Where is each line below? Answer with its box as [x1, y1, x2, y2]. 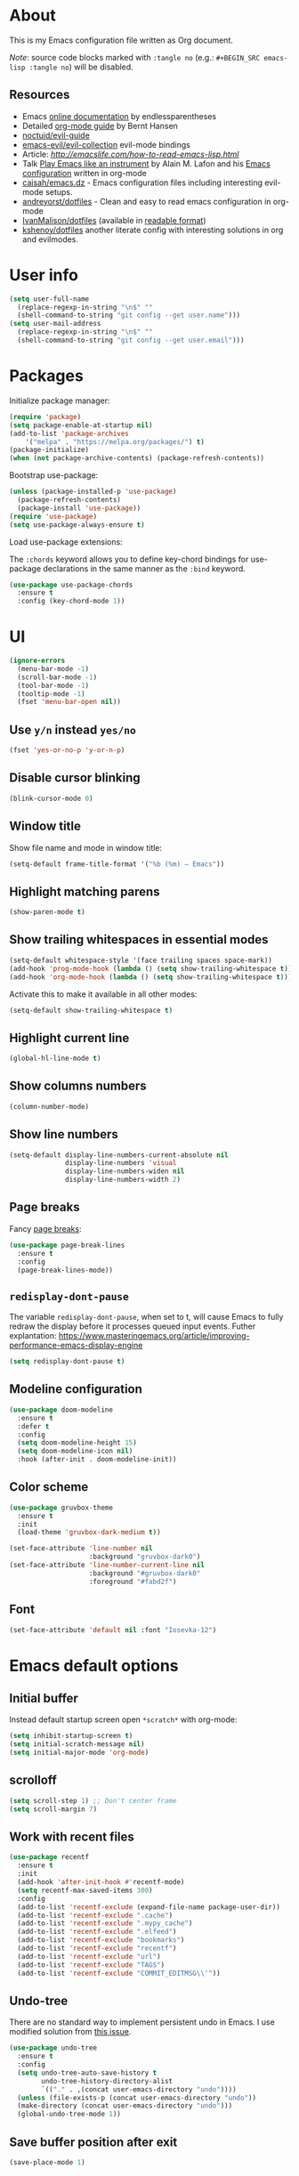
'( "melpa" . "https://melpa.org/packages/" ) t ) [25, 437, 205, 446]
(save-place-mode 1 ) [9, 2158, 86, 2167]
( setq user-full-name [9, 295, 90, 303]
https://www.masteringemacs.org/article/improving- [58, 1331, 251, 1341]
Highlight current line [9, 1030, 130, 1046]
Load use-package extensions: [9, 536, 123, 547]
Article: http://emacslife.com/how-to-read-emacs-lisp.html [21, 149, 239, 159]
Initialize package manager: [9, 395, 110, 406]
